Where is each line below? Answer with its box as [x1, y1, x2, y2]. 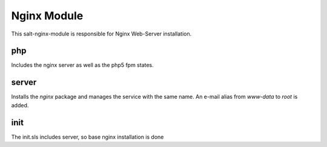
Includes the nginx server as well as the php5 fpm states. [11, 61, 154, 69]
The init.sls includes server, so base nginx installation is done [11, 133, 164, 140]
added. [11, 101, 29, 108]
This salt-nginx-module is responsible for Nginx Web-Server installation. [11, 30, 192, 37]
